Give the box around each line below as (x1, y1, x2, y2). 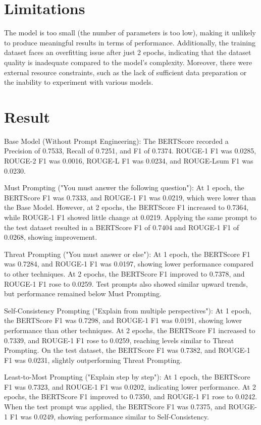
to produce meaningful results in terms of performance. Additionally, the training (4, 37, 255, 47)
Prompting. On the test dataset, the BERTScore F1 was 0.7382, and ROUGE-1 (4, 345, 250, 355)
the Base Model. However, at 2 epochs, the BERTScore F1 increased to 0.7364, (4, 202, 249, 212)
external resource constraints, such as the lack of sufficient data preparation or (4, 67, 247, 77)
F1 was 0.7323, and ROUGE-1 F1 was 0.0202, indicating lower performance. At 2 (4, 381, 256, 392)
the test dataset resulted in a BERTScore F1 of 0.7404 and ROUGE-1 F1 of (4, 222, 239, 232)
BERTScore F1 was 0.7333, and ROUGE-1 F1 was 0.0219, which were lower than (4, 192, 256, 202)
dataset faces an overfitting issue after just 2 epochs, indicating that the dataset (4, 47, 251, 58)
